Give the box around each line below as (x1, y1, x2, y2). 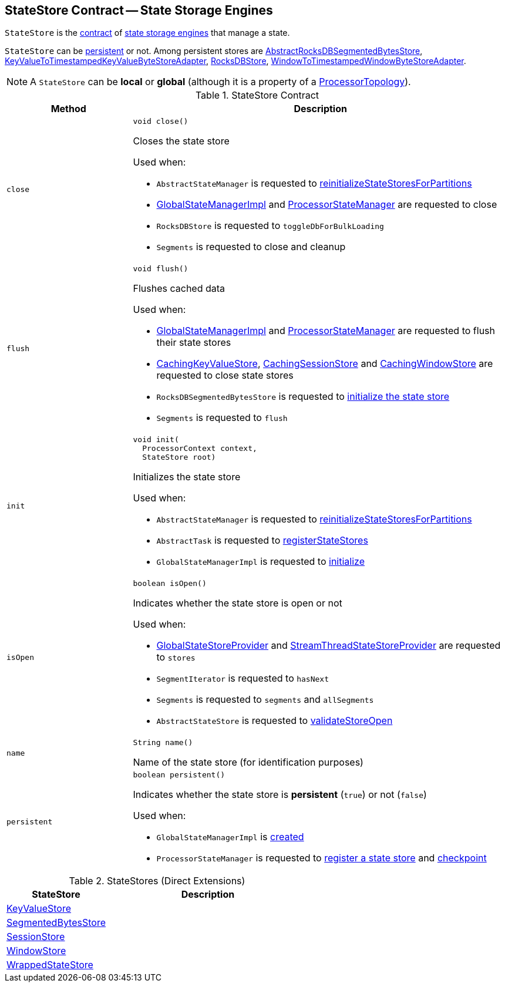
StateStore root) (142, 453, 216, 462)
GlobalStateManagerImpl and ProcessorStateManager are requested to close (156, 198, 497, 211)
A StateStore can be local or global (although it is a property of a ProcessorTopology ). (30, 76, 411, 88)
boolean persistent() (133, 770, 225, 780)
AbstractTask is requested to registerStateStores (156, 534, 368, 547)
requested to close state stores (156, 369, 294, 382)
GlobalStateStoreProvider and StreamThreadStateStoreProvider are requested (156, 639, 501, 652)
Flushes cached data (133, 282, 225, 295)
